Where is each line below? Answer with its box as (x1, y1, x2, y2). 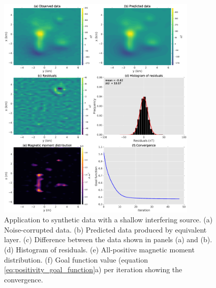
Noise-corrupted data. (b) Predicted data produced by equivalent (4, 224, 207, 235)
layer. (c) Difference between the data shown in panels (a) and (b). (4, 234, 212, 245)
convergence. (4, 274, 43, 284)
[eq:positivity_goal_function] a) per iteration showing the (4, 264, 182, 275)
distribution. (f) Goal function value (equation (4, 254, 148, 265)
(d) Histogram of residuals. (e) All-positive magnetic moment (4, 244, 195, 254)
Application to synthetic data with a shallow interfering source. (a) (4, 214, 213, 225)
